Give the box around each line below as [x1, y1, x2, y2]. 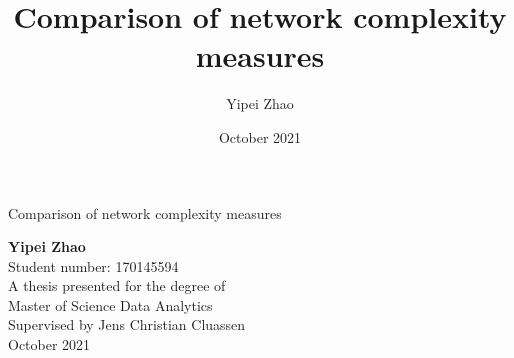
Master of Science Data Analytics [8, 294, 213, 315]
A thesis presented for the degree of [8, 275, 226, 296]
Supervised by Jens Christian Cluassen [8, 314, 246, 335]
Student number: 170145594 [8, 255, 179, 276]
